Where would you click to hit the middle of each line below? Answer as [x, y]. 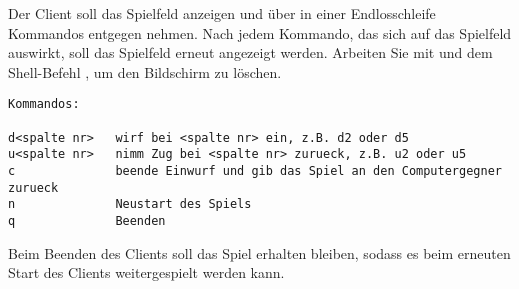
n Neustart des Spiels [130, 204]
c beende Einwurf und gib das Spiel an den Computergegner [255, 171]
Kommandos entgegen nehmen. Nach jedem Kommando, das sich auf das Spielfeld [260, 32]
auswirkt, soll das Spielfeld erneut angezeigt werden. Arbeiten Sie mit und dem [250, 52]
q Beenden [87, 220]
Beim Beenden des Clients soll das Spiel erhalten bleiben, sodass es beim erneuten [259, 252]
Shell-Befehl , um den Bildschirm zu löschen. [145, 71]
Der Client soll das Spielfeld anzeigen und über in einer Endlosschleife [222, 13]
